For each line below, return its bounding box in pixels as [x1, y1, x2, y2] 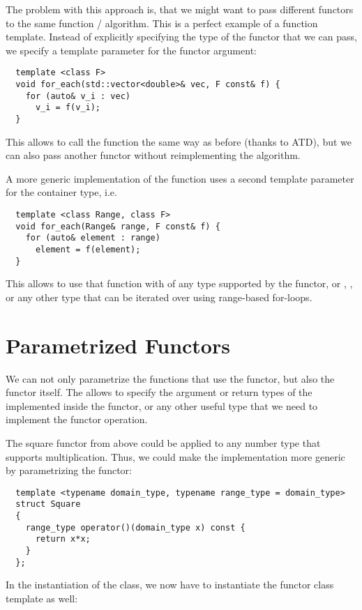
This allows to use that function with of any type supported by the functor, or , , [6, 276, 353, 291]
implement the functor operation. [6, 412, 148, 427]
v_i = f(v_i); [35, 102, 101, 113]
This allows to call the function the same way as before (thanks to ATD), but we [6, 134, 352, 148]
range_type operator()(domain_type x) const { [25, 522, 246, 533]
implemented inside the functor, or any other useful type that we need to [6, 398, 318, 413]
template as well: [6, 590, 78, 605]
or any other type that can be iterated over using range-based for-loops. [6, 289, 312, 304]
